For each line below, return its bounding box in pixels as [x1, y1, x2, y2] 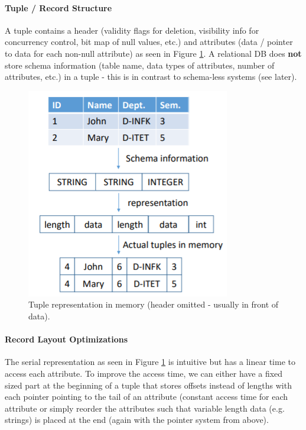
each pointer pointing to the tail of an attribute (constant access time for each [5, 390, 288, 403]
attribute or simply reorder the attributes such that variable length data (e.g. [5, 402, 285, 414]
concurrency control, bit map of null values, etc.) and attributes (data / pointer [5, 35, 293, 48]
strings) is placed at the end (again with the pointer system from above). [5, 413, 269, 426]
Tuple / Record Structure [5, 1, 112, 14]
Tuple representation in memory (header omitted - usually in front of [28, 298, 279, 311]
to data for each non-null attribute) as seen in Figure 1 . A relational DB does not [5, 47, 302, 59]
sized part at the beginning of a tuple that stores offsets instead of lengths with [5, 379, 292, 391]
